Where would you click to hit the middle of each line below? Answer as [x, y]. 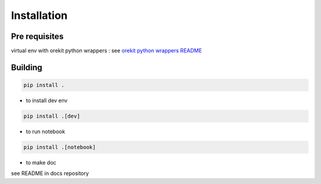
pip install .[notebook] [60, 147]
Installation [39, 15]
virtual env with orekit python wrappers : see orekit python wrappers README [106, 51]
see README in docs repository [50, 173]
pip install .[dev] [52, 116]
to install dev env [47, 101]
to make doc [41, 162]
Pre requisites [37, 36]
